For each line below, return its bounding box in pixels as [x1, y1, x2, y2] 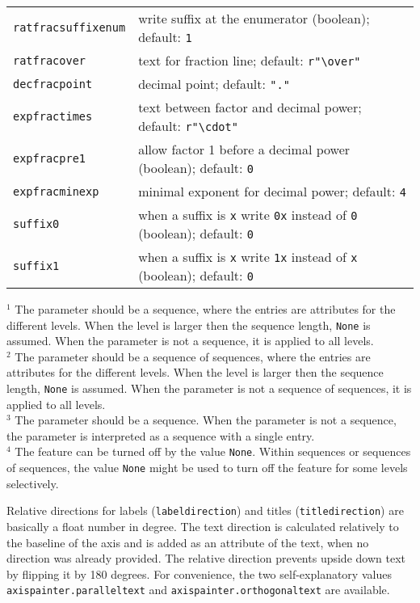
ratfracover [13, 53, 86, 67]
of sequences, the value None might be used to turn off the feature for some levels [6, 459, 408, 476]
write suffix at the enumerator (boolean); [138, 9, 370, 27]
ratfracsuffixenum [13, 21, 126, 34]
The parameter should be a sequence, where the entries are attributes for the [15, 301, 396, 317]
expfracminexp [13, 184, 99, 198]
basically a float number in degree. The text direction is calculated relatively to [6, 518, 399, 535]
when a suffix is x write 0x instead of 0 [138, 205, 358, 224]
